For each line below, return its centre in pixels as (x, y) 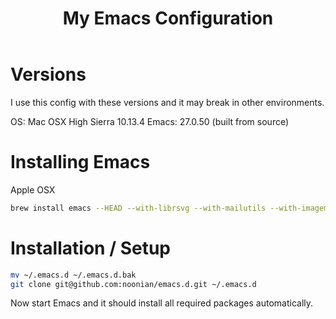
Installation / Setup (90, 248)
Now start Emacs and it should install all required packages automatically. (162, 303)
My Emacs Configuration (168, 18)
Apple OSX (33, 189)
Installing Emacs (80, 162)
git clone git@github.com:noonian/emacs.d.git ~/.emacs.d (133, 284)
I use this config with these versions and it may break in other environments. (167, 102)
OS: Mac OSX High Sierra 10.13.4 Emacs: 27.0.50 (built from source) (150, 121)
